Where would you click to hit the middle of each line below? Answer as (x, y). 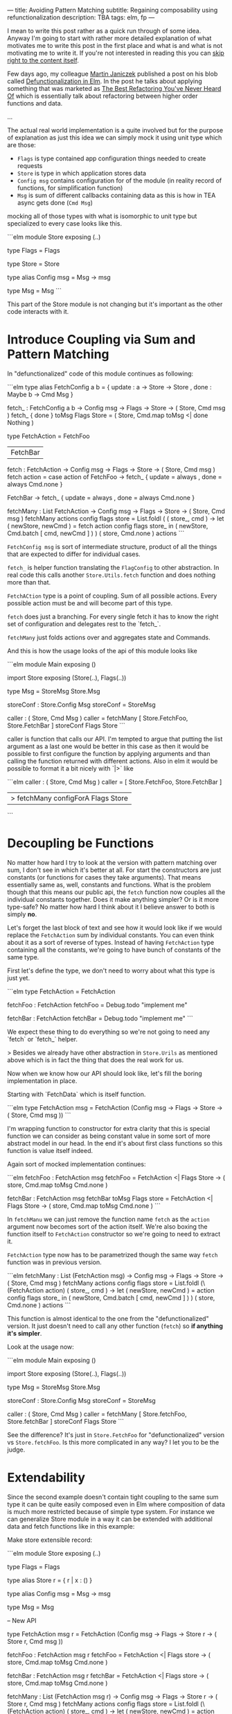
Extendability (46, 1478)
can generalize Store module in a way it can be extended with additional (110, 1519)
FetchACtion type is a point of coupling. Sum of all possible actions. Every (112, 596)
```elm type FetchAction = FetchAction (61, 991)
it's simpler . (25, 1333)
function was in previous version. (54, 1262)
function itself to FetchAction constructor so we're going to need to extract (114, 1234)
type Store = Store (34, 264)
